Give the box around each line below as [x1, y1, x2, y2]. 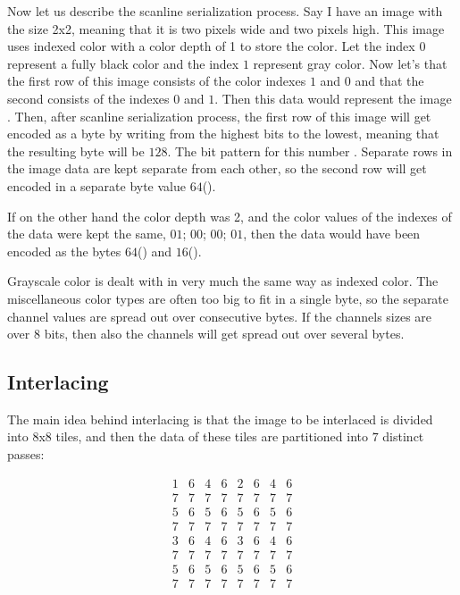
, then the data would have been [243, 224, 421, 243]
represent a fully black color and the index [7, 54, 239, 72]
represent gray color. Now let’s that [253, 54, 447, 72]
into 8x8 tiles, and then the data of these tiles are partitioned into [7, 427, 368, 446]
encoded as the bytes [7, 241, 121, 260]
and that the [355, 71, 424, 90]
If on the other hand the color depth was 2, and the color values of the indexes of [7, 206, 452, 225]
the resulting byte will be [7, 141, 145, 160]
